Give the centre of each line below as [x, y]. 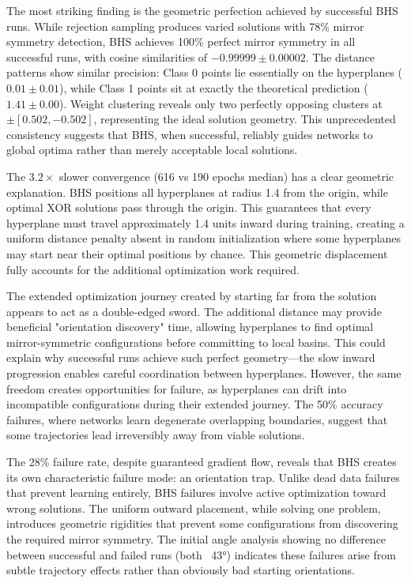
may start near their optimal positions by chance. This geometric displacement [197, 253]
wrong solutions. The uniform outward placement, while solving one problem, [194, 508]
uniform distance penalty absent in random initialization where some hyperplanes [204, 238]
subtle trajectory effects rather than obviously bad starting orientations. [181, 570]
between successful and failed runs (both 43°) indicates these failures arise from [201, 554]
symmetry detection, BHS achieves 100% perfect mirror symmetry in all [181, 41]
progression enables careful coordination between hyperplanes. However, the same [204, 373]
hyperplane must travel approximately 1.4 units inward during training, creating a [205, 222]
